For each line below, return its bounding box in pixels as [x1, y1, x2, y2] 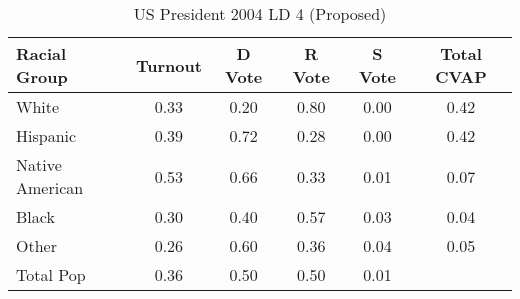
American [16, 176, 84, 199]
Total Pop [16, 263, 86, 286]
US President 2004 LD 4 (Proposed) [133, 2, 387, 25]
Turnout [135, 53, 202, 77]
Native [16, 153, 62, 176]
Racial [16, 42, 67, 65]
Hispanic [16, 124, 77, 147]
